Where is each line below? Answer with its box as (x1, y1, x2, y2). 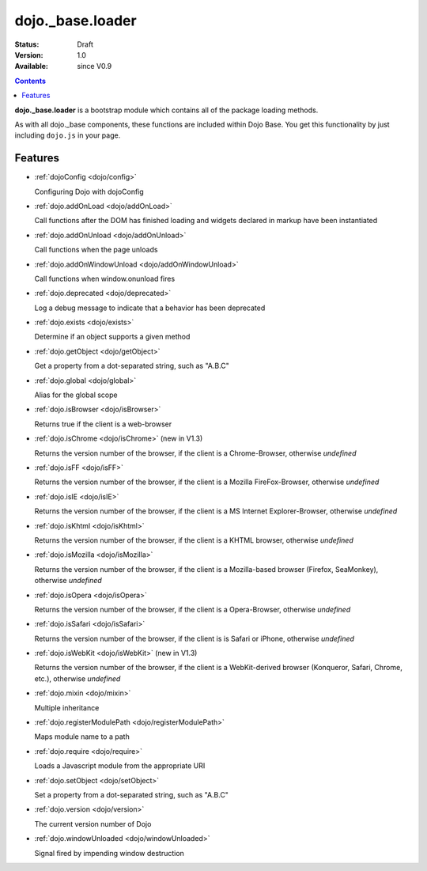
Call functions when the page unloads (34, 245, 158, 255)
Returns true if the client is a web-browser (34, 419, 172, 429)
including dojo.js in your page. (14, 131, 121, 140)
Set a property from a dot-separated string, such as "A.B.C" (34, 790, 229, 799)
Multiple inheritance (34, 702, 100, 712)
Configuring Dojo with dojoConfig (34, 187, 144, 196)
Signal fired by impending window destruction (34, 848, 185, 858)
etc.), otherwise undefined (34, 673, 121, 684)
